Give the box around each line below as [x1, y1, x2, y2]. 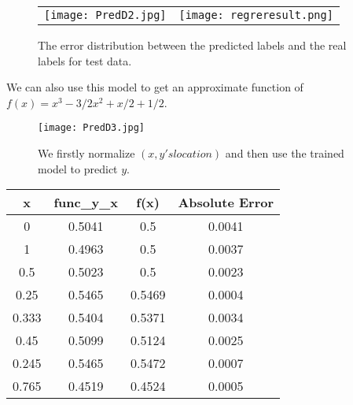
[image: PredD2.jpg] [44, 9, 167, 21]
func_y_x [53, 193, 118, 212]
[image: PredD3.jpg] [38, 122, 145, 134]
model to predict [38, 160, 118, 176]
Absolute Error [178, 193, 274, 212]
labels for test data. [38, 52, 132, 69]
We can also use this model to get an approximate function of [6, 79, 303, 95]
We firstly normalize [38, 145, 135, 162]
